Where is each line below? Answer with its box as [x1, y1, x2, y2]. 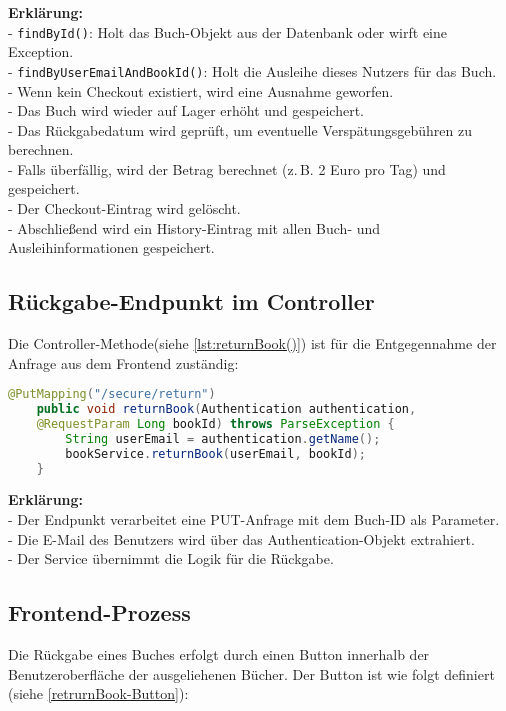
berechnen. [8, 139, 74, 160]
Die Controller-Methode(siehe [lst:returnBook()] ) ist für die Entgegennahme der [8, 333, 497, 354]
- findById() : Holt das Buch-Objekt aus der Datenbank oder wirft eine [8, 21, 447, 42]
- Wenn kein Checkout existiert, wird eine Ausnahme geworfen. [8, 80, 394, 101]
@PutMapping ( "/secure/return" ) [8, 387, 216, 402]
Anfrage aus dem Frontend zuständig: [8, 352, 239, 373]
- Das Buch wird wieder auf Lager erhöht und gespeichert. [8, 100, 364, 121]
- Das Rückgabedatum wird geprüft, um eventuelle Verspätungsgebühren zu [8, 119, 472, 140]
